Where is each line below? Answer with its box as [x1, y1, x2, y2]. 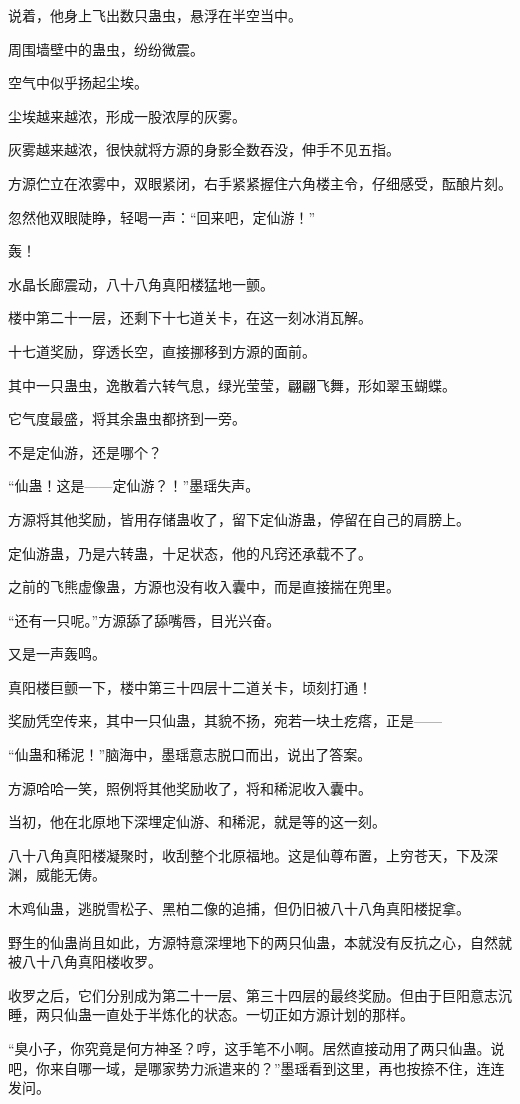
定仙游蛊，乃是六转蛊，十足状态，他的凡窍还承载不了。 [8, 542, 372, 563]
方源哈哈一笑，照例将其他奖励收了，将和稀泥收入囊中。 [8, 777, 372, 798]
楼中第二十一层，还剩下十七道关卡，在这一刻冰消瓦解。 [8, 307, 372, 328]
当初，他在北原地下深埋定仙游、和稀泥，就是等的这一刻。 [8, 811, 386, 832]
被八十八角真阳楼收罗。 [8, 951, 162, 972]
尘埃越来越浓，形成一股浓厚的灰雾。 [8, 105, 246, 126]
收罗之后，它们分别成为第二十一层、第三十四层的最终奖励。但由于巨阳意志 [8, 984, 498, 1005]
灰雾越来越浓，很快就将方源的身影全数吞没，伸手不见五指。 [8, 139, 400, 160]
